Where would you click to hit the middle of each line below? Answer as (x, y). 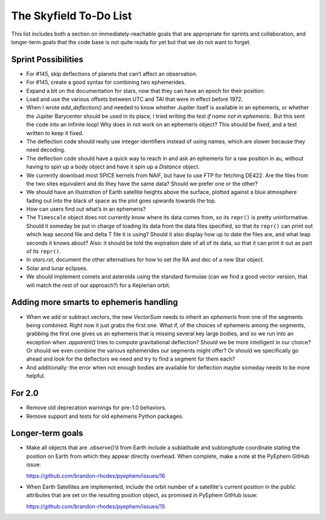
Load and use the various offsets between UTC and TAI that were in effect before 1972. (135, 99)
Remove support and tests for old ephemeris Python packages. (105, 416)
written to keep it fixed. (55, 133)
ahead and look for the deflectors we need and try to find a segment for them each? (131, 359)
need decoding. (46, 150)
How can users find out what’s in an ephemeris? (86, 209)
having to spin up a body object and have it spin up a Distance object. (113, 167)
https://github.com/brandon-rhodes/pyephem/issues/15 (96, 506)
